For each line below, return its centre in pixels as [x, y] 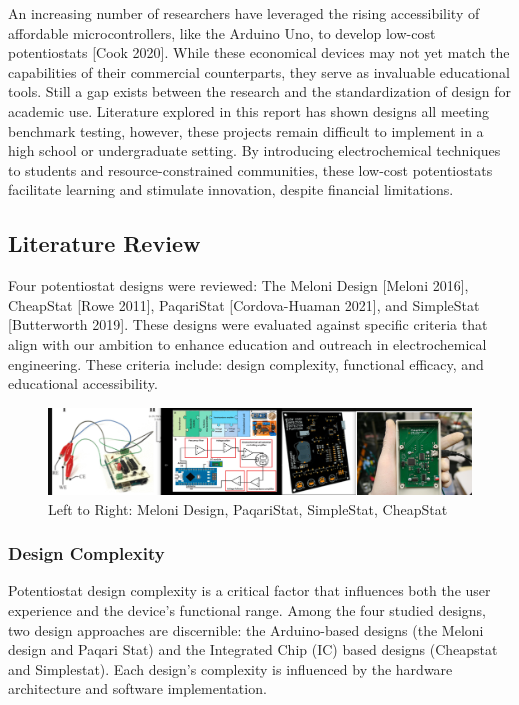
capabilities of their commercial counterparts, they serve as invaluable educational [259, 71]
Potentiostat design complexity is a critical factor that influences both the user [249, 590]
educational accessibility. [83, 383]
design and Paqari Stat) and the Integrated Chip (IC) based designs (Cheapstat [253, 649]
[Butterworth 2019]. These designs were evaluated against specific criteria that [248, 324]
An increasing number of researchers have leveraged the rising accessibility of [244, 13]
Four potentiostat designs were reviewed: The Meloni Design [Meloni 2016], [238, 285]
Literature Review [104, 243]
